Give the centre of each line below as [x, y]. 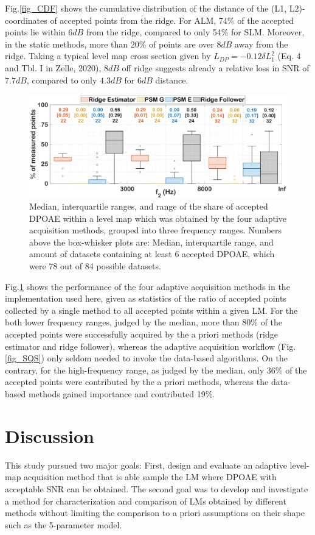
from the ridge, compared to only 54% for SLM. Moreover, [195, 32]
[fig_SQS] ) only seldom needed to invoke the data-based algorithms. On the [147, 358]
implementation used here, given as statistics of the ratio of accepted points [146, 298]
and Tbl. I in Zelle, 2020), [53, 67]
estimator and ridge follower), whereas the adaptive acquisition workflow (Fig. [151, 346]
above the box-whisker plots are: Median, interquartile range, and [151, 242]
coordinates [26, 20]
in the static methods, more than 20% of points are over [109, 44]
